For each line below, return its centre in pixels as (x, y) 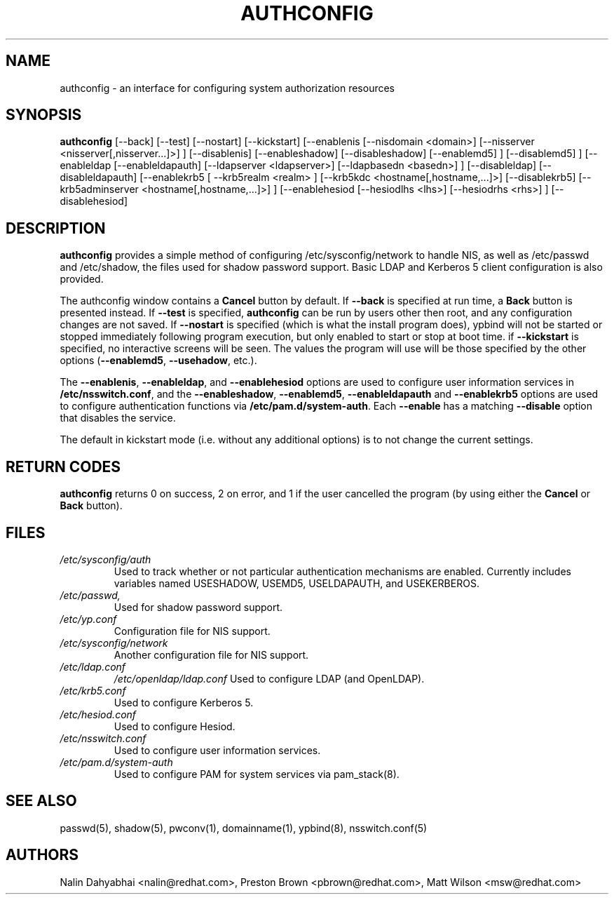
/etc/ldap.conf (93, 666)
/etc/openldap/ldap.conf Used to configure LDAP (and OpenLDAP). (269, 678)
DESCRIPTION (56, 228)
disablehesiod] (94, 201)
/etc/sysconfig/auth (105, 559)
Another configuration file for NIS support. (211, 654)
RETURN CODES (63, 466)
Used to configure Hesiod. (175, 726)
